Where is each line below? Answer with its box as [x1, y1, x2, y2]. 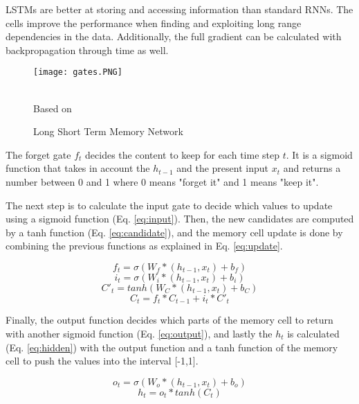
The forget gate [6, 147, 71, 161]
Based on [33, 100, 72, 115]
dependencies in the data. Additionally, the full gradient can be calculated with [6, 29, 342, 44]
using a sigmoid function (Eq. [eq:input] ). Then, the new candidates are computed [6, 211, 354, 226]
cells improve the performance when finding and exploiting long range [6, 15, 302, 30]
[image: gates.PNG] [33, 67, 122, 78]
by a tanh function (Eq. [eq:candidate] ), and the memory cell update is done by [6, 225, 343, 239]
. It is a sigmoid [286, 147, 353, 161]
